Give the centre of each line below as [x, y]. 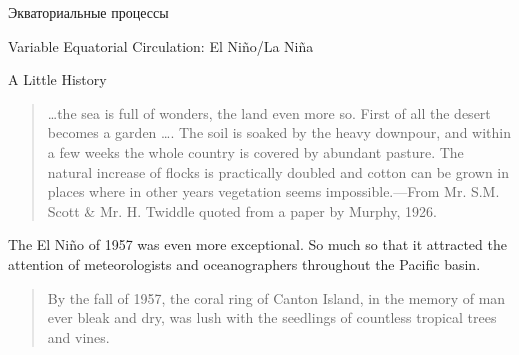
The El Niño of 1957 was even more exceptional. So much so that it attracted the [257, 244]
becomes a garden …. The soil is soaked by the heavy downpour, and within [279, 132]
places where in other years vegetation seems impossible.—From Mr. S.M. [273, 191]
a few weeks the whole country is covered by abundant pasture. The [255, 151]
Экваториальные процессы [88, 12]
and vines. [78, 336]
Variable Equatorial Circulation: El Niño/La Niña [161, 45]
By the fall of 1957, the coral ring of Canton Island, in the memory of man [276, 297]
